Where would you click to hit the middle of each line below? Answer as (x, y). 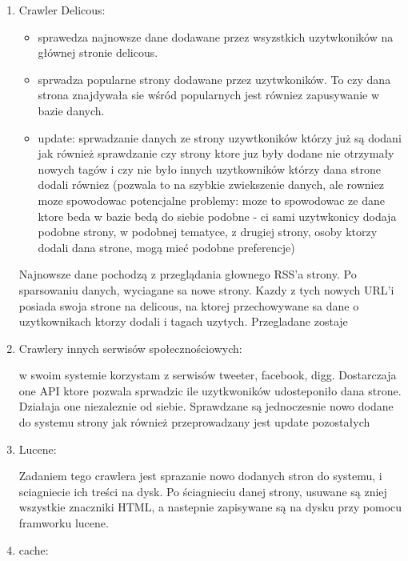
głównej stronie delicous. (98, 52)
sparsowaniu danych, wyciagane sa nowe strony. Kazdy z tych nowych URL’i (206, 289)
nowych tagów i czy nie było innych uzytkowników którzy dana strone (209, 168)
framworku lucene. (64, 523)
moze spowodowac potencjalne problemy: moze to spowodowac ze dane (211, 200)
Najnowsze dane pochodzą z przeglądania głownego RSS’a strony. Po (188, 274)
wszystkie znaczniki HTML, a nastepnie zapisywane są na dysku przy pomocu (210, 507)
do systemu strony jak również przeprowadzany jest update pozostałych (194, 422)
